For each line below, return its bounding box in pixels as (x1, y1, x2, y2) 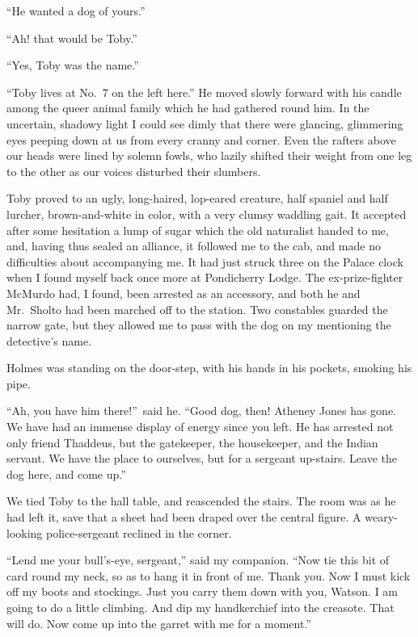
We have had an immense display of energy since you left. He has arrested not (6, 418, 394, 435)
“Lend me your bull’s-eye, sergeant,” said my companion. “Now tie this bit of (6, 551, 390, 568)
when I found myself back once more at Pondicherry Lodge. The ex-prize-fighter (6, 269, 403, 286)
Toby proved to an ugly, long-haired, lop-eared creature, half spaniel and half (6, 190, 388, 207)
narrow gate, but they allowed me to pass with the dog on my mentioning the (6, 316, 391, 333)
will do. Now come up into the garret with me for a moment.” (6, 614, 311, 631)
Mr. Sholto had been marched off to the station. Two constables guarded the (6, 300, 388, 317)
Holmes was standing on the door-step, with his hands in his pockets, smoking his (6, 359, 412, 376)
